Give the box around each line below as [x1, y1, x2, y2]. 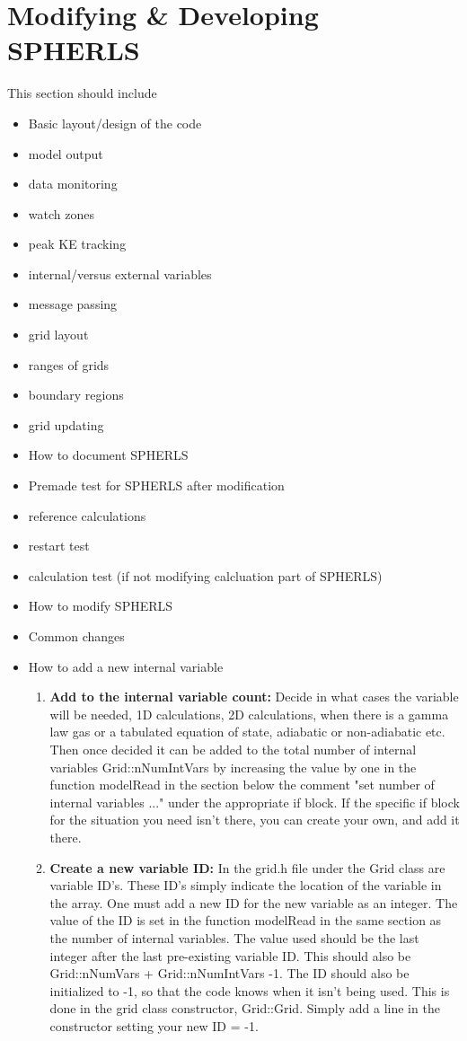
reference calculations [28, 506, 146, 525]
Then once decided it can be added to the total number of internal [49, 739, 417, 758]
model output [28, 144, 103, 163]
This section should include [7, 84, 157, 102]
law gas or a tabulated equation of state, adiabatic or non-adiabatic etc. [49, 722, 445, 741]
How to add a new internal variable [28, 657, 224, 675]
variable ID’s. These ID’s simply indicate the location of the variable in [49, 876, 442, 895]
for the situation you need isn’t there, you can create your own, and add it [49, 810, 460, 829]
